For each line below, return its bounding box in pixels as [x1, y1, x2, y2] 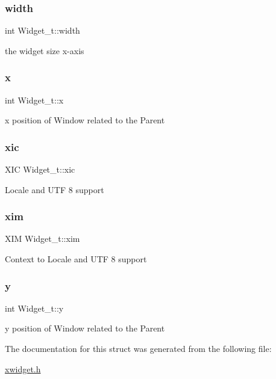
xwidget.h [5, 362, 41, 375]
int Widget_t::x [5, 93, 64, 106]
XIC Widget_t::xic [5, 163, 75, 176]
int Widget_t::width [5, 24, 80, 37]
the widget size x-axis [5, 44, 84, 57]
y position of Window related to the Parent [5, 322, 165, 334]
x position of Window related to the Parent [5, 114, 165, 126]
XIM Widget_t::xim [5, 232, 80, 245]
